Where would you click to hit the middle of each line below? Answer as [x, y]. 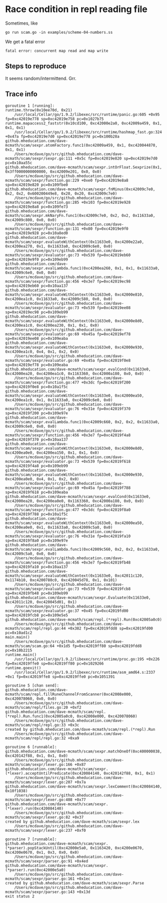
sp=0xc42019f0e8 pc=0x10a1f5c [37, 387]
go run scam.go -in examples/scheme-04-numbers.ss [59, 32]
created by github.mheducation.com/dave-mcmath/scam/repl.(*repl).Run [80, 729]
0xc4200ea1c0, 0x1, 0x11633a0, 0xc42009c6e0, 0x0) [59, 400]
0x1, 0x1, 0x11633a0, [137, 268]
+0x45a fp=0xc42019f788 [106, 488]
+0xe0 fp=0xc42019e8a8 [105, 180]
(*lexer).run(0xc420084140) [34, 808]
